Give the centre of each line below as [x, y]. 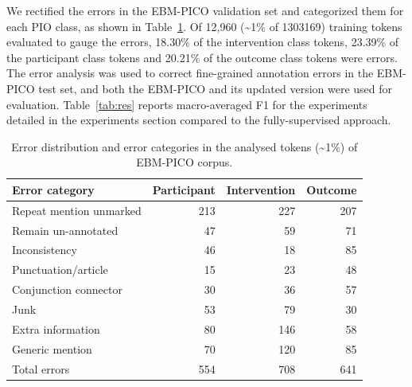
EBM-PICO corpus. [185, 162]
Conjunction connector [67, 289]
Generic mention [52, 348]
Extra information [56, 328]
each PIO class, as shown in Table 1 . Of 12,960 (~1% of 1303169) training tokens [204, 26]
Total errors [41, 368]
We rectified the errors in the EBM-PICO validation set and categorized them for [205, 10]
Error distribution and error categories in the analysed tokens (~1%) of [185, 146]
